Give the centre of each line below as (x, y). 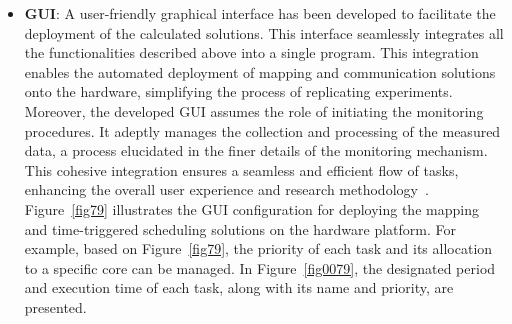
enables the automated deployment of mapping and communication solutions (260, 71)
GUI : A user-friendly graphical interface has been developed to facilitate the (260, 13)
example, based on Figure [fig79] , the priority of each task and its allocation (258, 248)
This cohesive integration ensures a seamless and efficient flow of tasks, (241, 169)
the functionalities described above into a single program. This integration (251, 52)
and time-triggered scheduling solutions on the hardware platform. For (240, 228)
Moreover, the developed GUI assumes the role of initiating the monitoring (254, 110)
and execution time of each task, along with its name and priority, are (239, 287)
